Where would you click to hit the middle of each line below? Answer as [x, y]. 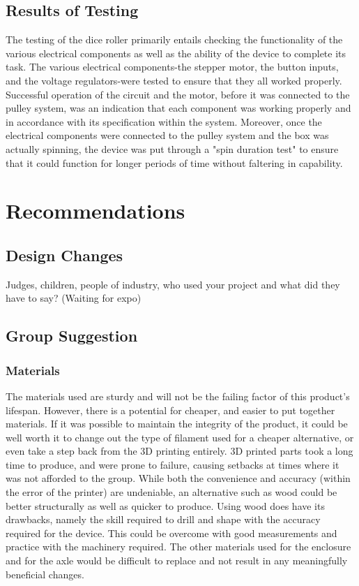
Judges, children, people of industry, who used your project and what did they [173, 284]
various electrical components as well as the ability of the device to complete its [176, 53]
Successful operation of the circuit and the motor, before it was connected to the [178, 94]
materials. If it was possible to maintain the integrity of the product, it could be [177, 424]
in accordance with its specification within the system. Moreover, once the [164, 121]
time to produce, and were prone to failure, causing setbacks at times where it [173, 464]
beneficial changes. [45, 574]
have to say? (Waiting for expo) [74, 298]
